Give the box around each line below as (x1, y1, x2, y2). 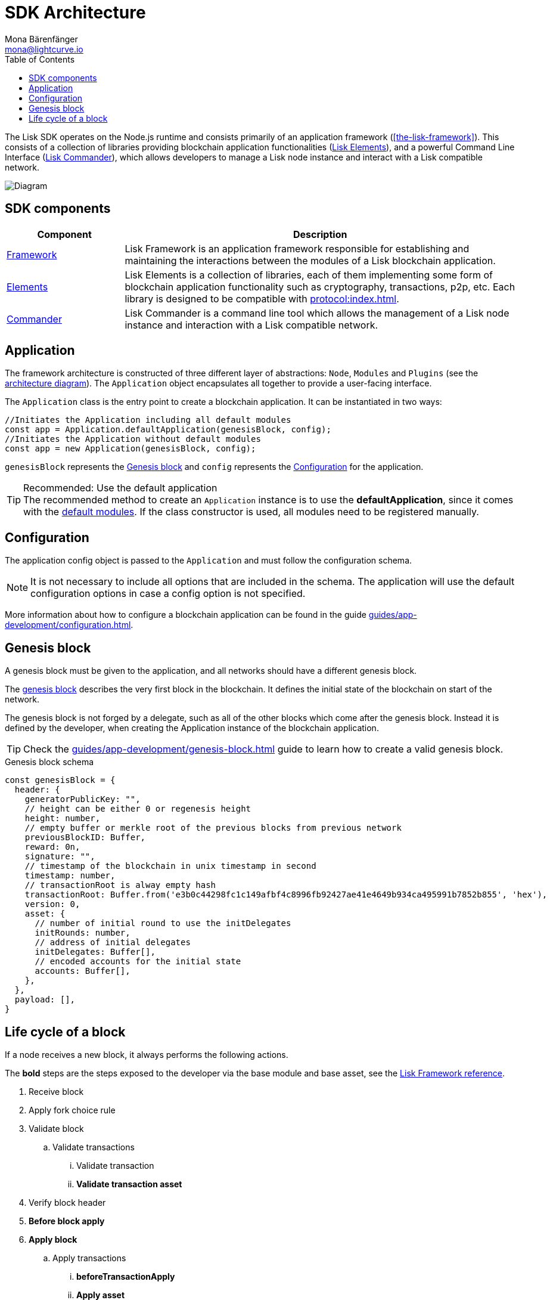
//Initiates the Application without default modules (5, 434, 261, 444)
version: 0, (24, 899, 80, 909)
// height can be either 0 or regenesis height (24, 804, 251, 814)
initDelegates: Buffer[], (35, 947, 156, 957)
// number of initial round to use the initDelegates (35, 918, 291, 928)
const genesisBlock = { (5, 775, 116, 785)
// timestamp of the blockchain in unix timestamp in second (24, 861, 316, 871)
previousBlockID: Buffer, (24, 832, 146, 843)
